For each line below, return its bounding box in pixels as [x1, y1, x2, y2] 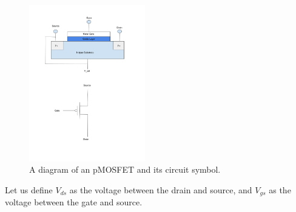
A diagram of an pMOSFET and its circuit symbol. [29, 163, 221, 176]
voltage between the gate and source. [5, 196, 143, 208]
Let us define [5, 183, 53, 196]
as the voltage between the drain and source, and [69, 183, 252, 196]
